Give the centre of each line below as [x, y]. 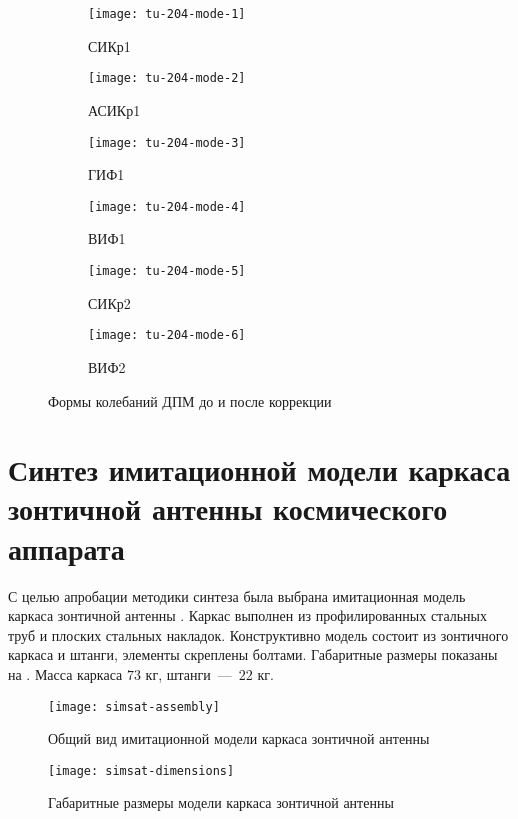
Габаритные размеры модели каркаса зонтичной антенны [221, 802]
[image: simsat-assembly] [134, 706]
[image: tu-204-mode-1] [167, 14]
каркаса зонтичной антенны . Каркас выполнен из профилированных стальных [247, 615]
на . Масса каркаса [65, 673]
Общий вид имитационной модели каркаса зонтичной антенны [239, 738]
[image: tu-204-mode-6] [167, 335]
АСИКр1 [114, 109]
